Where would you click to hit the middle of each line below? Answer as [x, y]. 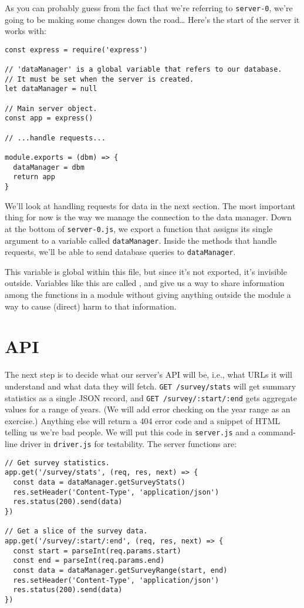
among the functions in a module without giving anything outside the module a [148, 295]
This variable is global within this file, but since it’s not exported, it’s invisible [146, 271]
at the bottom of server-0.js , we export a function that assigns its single [139, 228]
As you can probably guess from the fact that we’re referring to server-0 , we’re [149, 8]
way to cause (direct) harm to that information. [91, 306]
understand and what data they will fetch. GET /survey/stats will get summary [151, 386]
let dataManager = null [51, 89]
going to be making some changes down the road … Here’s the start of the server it [152, 19]
